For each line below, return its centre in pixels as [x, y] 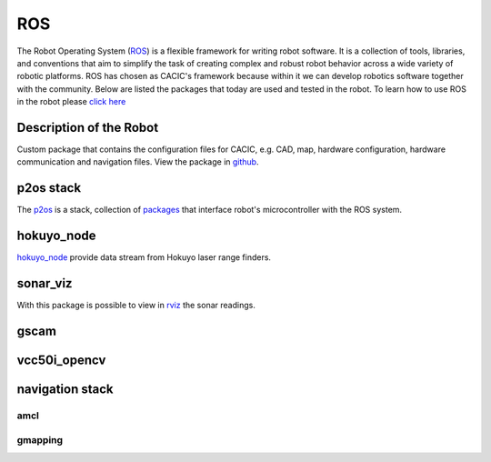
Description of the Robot [88, 127]
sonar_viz [45, 283]
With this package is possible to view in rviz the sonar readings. [136, 306]
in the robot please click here [71, 102]
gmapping [40, 439]
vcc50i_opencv [61, 360]
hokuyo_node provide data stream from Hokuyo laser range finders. [144, 257]
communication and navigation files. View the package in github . [138, 162]
